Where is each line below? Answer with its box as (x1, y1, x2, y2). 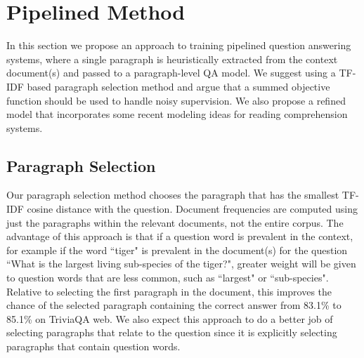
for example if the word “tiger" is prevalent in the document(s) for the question (6, 242, 348, 257)
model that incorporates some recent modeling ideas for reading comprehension (6, 107, 348, 121)
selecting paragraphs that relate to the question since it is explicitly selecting (6, 325, 337, 340)
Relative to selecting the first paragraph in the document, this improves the (6, 284, 332, 298)
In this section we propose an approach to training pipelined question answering (6, 38, 351, 53)
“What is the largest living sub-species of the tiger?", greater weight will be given (6, 256, 356, 271)
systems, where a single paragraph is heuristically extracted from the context (6, 51, 338, 66)
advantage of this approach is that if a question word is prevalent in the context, (6, 229, 353, 244)
